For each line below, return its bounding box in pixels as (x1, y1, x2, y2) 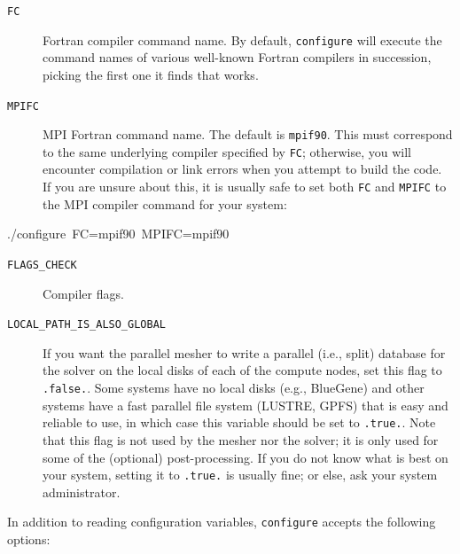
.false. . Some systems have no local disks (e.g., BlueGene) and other (43, 378, 425, 396)
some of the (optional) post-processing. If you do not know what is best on (43, 448, 448, 466)
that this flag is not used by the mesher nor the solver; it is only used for (43, 430, 439, 449)
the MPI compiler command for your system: (43, 194, 287, 213)
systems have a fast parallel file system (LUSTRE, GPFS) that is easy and (43, 395, 448, 414)
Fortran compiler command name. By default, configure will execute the (43, 30, 442, 49)
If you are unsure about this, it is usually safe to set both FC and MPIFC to (43, 177, 447, 196)
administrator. (43, 482, 121, 501)
